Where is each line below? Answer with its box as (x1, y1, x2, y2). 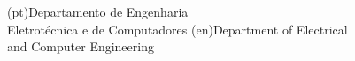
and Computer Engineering (7, 37, 154, 56)
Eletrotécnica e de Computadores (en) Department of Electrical (7, 19, 348, 38)
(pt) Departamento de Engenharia (7, 3, 189, 20)
